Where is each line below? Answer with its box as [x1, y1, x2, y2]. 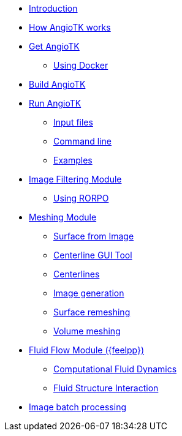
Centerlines [53, 269, 100, 279]
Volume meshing [53, 326, 121, 336]
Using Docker [53, 60, 108, 70]
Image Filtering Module [29, 174, 122, 184]
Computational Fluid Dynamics [53, 364, 177, 374]
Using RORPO [53, 193, 109, 203]
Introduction [29, 3, 78, 13]
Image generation [53, 288, 124, 298]
